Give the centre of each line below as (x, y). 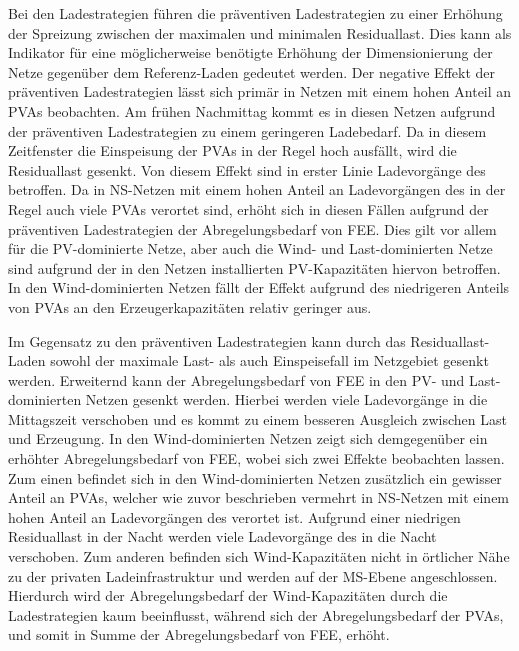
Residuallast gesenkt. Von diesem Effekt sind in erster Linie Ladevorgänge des (247, 169)
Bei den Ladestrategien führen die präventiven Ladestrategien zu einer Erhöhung (255, 13)
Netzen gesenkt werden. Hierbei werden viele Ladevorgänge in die (286, 399)
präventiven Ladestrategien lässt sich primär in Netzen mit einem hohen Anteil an (260, 91)
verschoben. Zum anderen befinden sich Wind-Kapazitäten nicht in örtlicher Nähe (259, 556)
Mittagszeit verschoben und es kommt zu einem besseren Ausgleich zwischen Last (257, 418)
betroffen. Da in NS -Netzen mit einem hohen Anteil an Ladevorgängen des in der (257, 189)
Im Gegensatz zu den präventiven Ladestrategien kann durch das (207, 340)
